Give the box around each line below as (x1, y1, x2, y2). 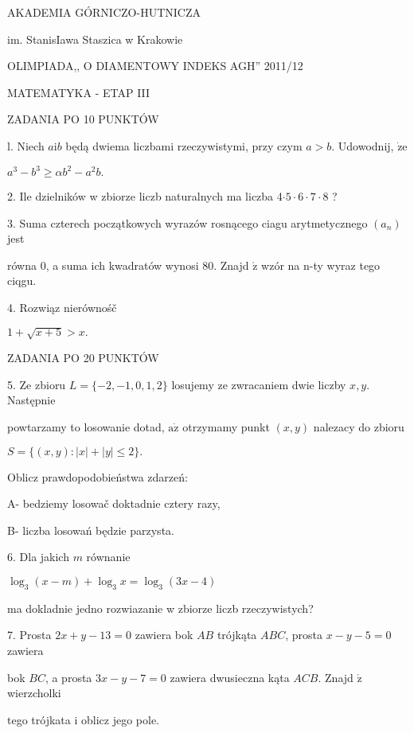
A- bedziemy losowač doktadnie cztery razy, (7, 495, 221, 512)
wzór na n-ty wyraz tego (261, 256, 381, 273)
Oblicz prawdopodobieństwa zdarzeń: (7, 468, 188, 485)
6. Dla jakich (7, 548, 69, 565)
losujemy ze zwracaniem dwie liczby (171, 376, 346, 392)
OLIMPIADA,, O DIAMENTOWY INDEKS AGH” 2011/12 (7, 57, 303, 74)
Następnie (7, 392, 56, 408)
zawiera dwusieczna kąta (170, 669, 290, 685)
